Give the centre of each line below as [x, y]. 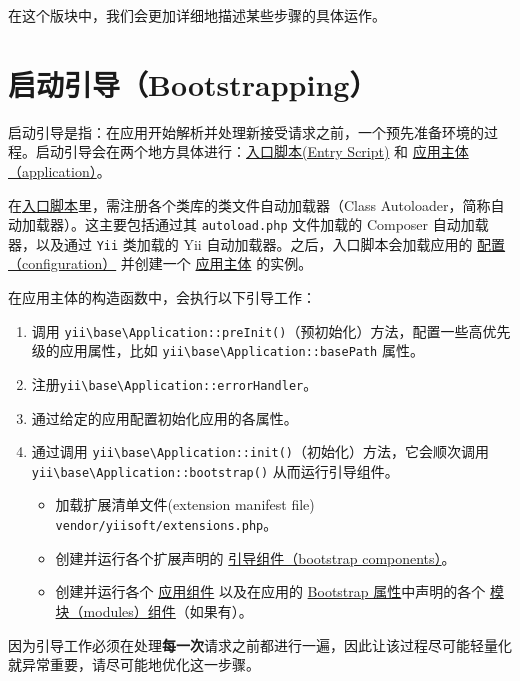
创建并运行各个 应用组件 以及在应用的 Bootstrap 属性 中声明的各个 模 [279, 591]
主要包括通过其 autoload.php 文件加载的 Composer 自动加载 [293, 224]
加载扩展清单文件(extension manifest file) [185, 504]
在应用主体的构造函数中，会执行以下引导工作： [162, 297]
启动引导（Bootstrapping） [193, 83]
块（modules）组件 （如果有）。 [154, 610]
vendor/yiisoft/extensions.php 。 [166, 524]
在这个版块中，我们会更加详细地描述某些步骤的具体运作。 [197, 15]
